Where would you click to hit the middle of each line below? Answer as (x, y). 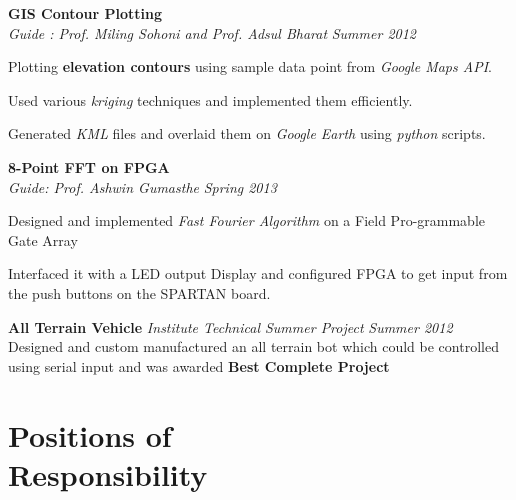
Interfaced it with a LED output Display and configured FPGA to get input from (258, 273)
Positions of (90, 434)
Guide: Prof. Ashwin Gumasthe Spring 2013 (142, 186)
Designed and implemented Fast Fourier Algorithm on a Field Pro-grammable (246, 220)
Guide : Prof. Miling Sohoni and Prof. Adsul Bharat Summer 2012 (212, 32)
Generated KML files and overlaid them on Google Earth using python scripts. (247, 133)
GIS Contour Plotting (85, 13)
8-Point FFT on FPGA (89, 166)
